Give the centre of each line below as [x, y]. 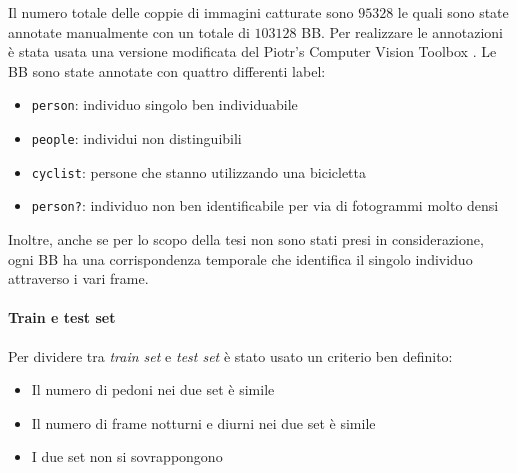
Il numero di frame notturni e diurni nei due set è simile [203, 422]
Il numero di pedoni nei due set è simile [153, 389]
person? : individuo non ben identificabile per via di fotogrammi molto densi [265, 205]
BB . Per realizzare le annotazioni [402, 31]
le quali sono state [453, 12]
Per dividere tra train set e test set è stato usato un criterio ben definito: [230, 355]
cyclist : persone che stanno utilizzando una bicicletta [199, 171]
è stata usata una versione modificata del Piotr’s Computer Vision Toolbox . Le [252, 51]
